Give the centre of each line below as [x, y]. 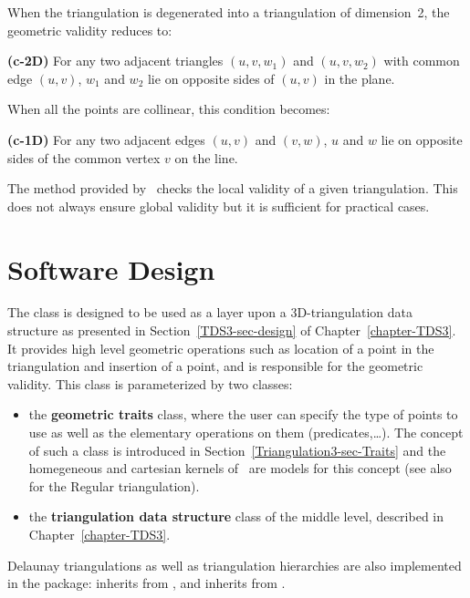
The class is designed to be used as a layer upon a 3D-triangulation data [210, 312]
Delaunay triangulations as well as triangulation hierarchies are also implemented [235, 565]
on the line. [206, 157]
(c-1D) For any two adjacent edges [106, 139]
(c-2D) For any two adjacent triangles [115, 61]
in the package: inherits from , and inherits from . [146, 583]
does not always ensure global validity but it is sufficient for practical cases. [219, 206]
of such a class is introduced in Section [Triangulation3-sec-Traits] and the [237, 450]
